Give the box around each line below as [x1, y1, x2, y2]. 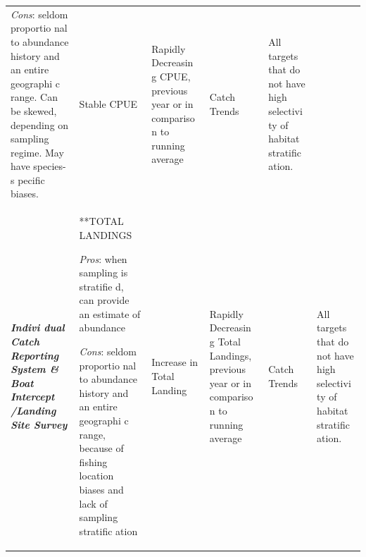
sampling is [79, 265, 128, 280]
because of [79, 441, 124, 455]
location [79, 468, 114, 483]
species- [33, 159, 66, 173]
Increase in [151, 355, 198, 369]
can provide [79, 293, 130, 307]
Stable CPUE [79, 97, 138, 111]
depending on [11, 117, 69, 132]
